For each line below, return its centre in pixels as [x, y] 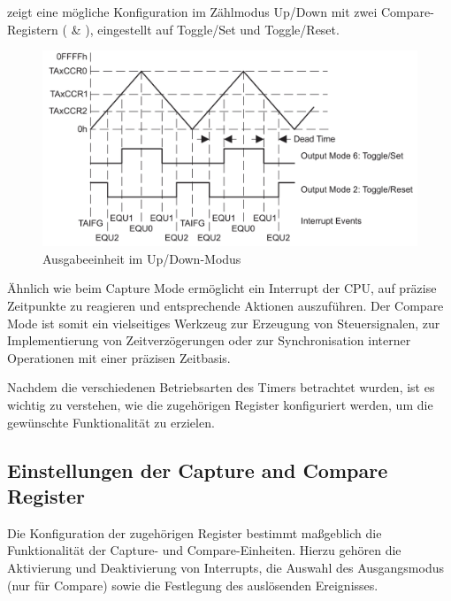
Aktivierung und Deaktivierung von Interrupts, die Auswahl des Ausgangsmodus [225, 568]
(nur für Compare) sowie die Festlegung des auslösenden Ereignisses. [193, 585]
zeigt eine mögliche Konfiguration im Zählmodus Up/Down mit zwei [192, 12]
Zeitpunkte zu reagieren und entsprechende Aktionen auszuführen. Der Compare [225, 306]
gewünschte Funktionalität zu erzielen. [111, 422]
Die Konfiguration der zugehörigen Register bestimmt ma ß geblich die [195, 532]
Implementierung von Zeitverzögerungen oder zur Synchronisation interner [209, 340]
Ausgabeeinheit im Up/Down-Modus [142, 258]
